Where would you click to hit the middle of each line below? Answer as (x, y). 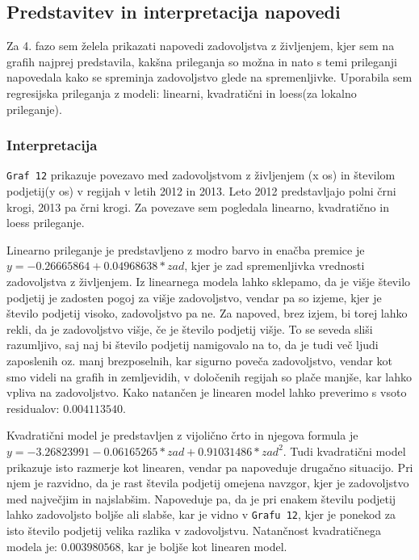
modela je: (32, 546)
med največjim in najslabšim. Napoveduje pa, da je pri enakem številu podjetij (201, 498)
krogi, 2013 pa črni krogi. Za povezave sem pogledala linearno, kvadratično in (198, 206)
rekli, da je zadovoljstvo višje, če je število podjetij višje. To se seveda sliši (190, 328)
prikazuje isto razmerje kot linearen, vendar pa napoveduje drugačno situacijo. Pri (210, 467)
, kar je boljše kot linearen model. (204, 546)
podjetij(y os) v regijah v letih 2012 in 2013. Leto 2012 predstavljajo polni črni (201, 191)
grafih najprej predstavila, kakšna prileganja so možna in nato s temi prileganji (202, 61)
